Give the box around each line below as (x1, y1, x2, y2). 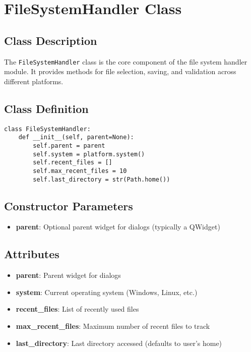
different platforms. (4, 76, 64, 86)
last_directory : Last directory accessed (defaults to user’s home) (16, 337, 222, 348)
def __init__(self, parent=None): (18, 134, 134, 141)
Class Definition (4, 100, 89, 116)
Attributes (4, 246, 59, 262)
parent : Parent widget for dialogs (16, 270, 121, 280)
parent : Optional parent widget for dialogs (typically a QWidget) (16, 221, 220, 232)
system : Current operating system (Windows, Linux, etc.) (16, 286, 198, 297)
